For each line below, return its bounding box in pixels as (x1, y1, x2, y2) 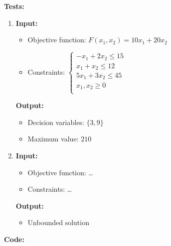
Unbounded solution (27, 217, 89, 228)
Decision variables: (27, 117, 84, 127)
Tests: (4, 1, 24, 11)
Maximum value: (27, 133, 79, 144)
